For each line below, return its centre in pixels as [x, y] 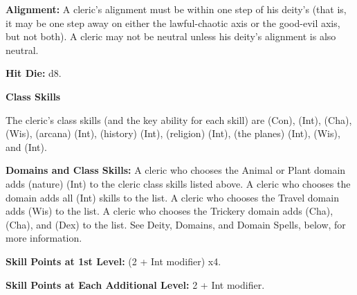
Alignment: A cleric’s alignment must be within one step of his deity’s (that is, [176, 9]
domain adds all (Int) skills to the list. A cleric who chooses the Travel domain [172, 197]
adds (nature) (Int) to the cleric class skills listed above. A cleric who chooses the [178, 183]
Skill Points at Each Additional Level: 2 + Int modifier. [135, 284]
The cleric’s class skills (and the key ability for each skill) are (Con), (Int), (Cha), [179, 119]
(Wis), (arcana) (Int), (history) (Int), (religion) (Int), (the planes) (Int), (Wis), [173, 133]
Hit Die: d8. [34, 73]
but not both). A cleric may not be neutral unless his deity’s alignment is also [171, 36]
